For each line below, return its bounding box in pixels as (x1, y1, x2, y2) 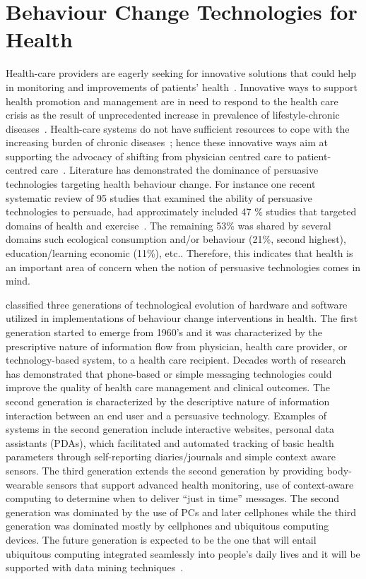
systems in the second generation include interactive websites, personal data (6, 422, 334, 436)
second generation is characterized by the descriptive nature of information (6, 393, 330, 408)
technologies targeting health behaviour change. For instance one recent (6, 177, 316, 191)
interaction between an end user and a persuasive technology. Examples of (6, 407, 327, 422)
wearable (6, 477, 44, 491)
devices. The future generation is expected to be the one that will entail (6, 532, 317, 547)
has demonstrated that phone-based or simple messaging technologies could (6, 366, 332, 381)
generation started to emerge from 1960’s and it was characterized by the (6, 325, 323, 339)
